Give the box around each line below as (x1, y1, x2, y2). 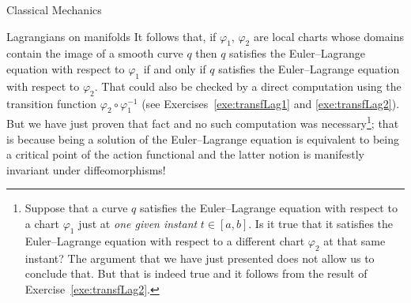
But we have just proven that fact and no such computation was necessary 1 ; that (6, 113, 399, 132)
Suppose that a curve (25, 200, 128, 216)
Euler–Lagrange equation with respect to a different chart (25, 232, 305, 249)
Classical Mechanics (6, 2, 102, 17)
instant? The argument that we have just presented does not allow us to (25, 249, 375, 266)
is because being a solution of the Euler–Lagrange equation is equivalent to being (6, 130, 400, 147)
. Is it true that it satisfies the (248, 215, 394, 231)
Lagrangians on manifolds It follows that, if (6, 28, 217, 44)
